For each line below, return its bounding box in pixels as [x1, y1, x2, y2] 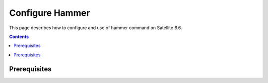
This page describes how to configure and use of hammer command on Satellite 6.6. [9, 25, 182, 31]
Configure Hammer [9, 7, 90, 18]
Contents [9, 34, 29, 40]
